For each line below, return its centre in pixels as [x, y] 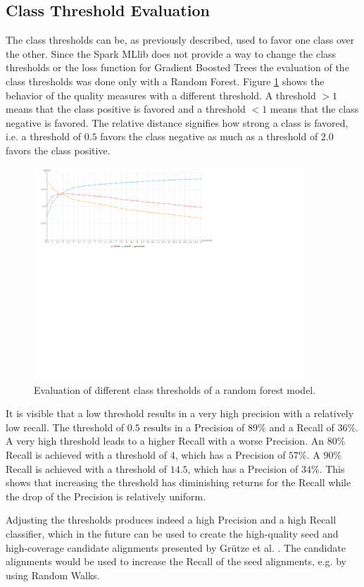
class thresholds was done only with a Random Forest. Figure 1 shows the [165, 81]
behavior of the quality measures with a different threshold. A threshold [161, 95]
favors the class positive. [58, 150]
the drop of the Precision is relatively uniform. [106, 496]
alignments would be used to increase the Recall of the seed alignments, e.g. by [176, 561]
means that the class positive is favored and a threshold [126, 109]
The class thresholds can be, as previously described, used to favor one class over [180, 40]
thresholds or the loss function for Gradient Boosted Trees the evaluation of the [177, 67]
